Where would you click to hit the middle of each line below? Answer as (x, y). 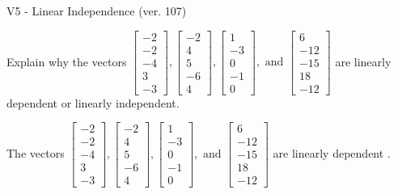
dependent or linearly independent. (93, 102)
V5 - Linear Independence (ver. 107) (97, 11)
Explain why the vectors (67, 61)
